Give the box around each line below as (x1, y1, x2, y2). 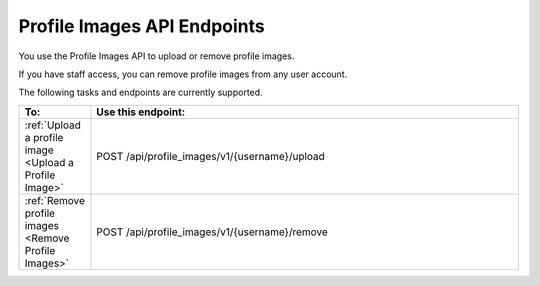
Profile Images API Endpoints (18, 15, 265, 37)
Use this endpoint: (96, 105, 186, 119)
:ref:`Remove (24, 193, 85, 207)
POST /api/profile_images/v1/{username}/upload (96, 149, 325, 163)
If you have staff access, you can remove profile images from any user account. (18, 68, 348, 80)
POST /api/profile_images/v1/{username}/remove (96, 225, 329, 239)
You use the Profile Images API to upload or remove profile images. (18, 50, 295, 62)
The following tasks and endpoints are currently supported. (18, 86, 264, 99)
